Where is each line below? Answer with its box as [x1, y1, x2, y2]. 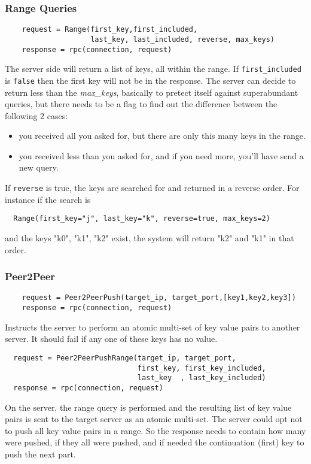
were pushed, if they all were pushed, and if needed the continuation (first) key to [5, 436, 304, 448]
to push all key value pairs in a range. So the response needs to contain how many [5, 424, 306, 436]
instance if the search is [5, 193, 91, 205]
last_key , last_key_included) [137, 374, 266, 383]
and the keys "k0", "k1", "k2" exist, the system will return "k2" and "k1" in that [5, 231, 294, 244]
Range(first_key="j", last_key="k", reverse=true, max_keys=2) [13, 214, 270, 223]
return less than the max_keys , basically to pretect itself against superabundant [5, 86, 298, 98]
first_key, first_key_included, [137, 363, 266, 372]
